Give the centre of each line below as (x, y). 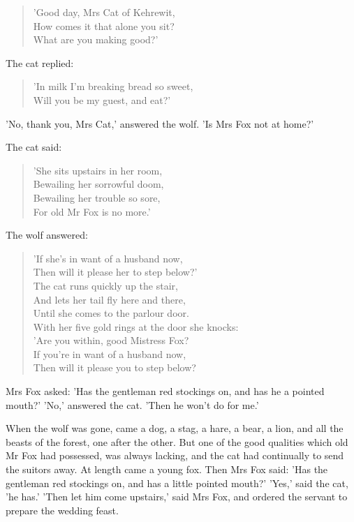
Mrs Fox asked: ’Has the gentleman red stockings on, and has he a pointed (165, 391)
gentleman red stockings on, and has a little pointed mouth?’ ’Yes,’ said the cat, (177, 483)
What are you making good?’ (96, 39)
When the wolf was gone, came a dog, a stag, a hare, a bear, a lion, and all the (175, 428)
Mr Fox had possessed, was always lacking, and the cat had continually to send (175, 455)
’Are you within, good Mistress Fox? (111, 340)
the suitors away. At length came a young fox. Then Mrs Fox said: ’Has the (167, 469)
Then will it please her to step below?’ (115, 272)
